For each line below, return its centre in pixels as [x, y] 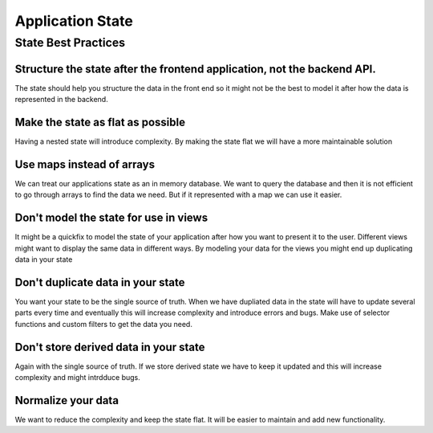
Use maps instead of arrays [85, 164]
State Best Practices [70, 43]
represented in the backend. [61, 100]
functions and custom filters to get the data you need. [103, 324]
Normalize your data [67, 400]
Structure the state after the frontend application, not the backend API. [195, 69]
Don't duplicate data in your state [100, 282]
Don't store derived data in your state [110, 347]
